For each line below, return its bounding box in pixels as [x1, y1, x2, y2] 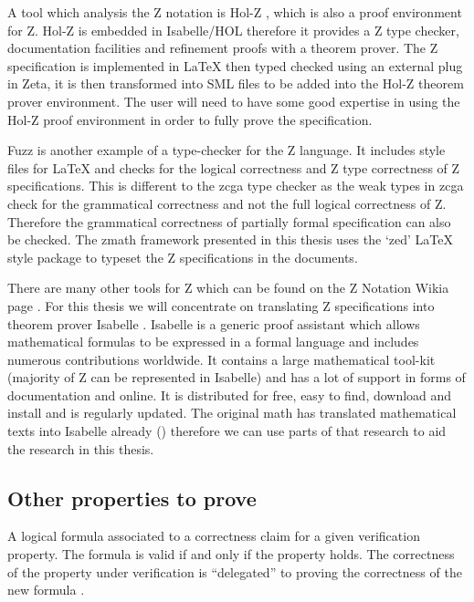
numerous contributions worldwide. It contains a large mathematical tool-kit [7, 349, 436, 368]
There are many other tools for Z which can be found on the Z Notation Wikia [7, 278, 449, 297]
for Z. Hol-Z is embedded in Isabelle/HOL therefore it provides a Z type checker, [7, 20, 459, 39]
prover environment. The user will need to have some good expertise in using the [7, 91, 460, 110]
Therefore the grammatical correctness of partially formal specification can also [7, 212, 451, 231]
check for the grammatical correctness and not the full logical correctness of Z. [7, 193, 447, 213]
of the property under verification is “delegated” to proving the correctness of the [7, 562, 462, 581]
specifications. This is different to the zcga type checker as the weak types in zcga [7, 176, 464, 195]
